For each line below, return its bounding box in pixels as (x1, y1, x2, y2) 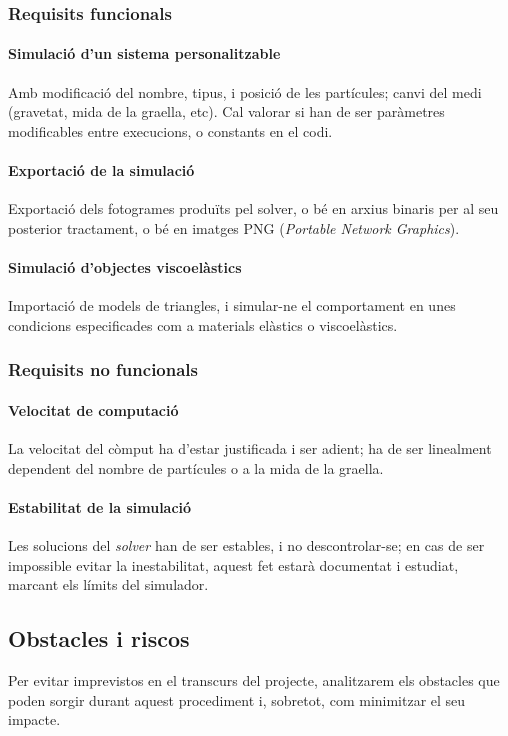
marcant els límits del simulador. (8, 574, 209, 595)
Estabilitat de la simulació (8, 496, 192, 517)
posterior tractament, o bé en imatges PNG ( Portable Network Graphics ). (8, 217, 460, 238)
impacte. (8, 709, 61, 730)
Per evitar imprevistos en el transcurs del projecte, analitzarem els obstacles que (8, 670, 500, 690)
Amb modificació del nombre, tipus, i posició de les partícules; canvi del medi (8, 81, 482, 102)
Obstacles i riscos (8, 623, 190, 654)
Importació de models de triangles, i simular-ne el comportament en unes (8, 295, 456, 316)
